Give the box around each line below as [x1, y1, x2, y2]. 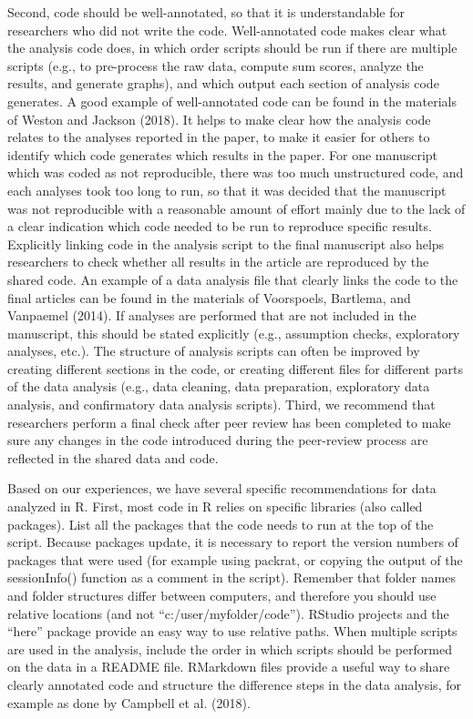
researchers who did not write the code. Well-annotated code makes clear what [7, 20, 447, 39]
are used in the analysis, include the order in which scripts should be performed [7, 639, 452, 658]
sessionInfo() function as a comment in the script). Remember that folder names [7, 568, 456, 587]
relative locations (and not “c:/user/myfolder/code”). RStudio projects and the [7, 603, 449, 623]
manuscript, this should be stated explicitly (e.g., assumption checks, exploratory [7, 323, 460, 342]
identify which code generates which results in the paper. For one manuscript [7, 145, 438, 164]
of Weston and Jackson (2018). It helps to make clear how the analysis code [7, 109, 431, 128]
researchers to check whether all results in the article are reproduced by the [7, 252, 429, 271]
